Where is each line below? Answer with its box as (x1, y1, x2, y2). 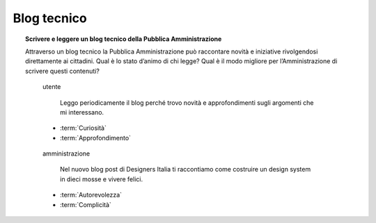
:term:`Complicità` (60, 200, 111, 208)
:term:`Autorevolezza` (60, 191, 122, 199)
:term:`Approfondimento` (60, 133, 132, 142)
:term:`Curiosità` (60, 124, 107, 132)
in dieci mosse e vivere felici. (60, 174, 143, 183)
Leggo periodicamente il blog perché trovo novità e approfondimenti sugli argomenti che (60, 98, 314, 107)
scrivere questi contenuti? (25, 67, 100, 75)
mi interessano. (60, 108, 104, 116)
